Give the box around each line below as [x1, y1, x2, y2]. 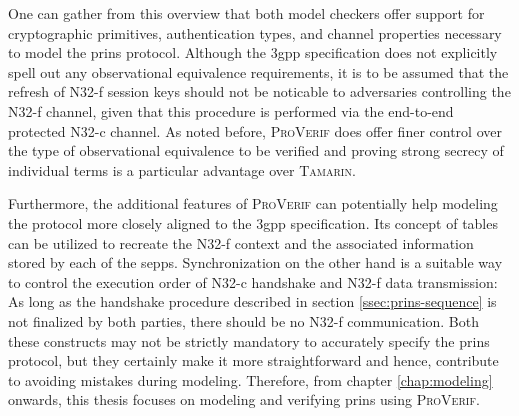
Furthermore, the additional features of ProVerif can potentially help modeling [8, 193, 498, 214]
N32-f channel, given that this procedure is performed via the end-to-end [8, 100, 454, 121]
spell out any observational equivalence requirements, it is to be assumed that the [8, 61, 509, 82]
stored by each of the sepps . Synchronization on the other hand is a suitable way [8, 252, 503, 273]
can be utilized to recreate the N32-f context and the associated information [8, 232, 474, 253]
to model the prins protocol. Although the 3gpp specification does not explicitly [8, 42, 498, 63]
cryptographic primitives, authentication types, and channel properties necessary [8, 22, 502, 43]
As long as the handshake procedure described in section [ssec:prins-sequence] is [8, 291, 497, 312]
